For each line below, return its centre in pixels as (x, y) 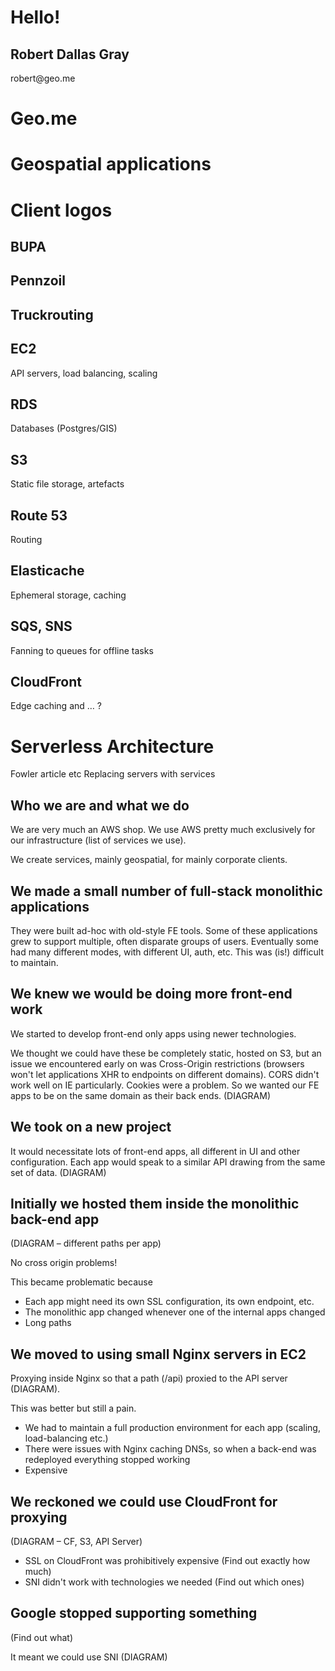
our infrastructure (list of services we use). (98, 840)
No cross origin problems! (64, 1263)
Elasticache (47, 571)
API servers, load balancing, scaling (84, 373)
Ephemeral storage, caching (68, 595)
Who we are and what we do (100, 805)
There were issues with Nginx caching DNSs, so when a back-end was (170, 1449)
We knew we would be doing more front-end (151, 994)
